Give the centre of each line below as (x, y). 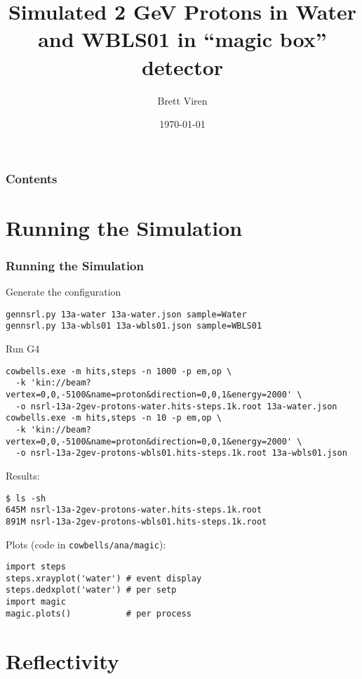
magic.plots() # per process (99, 613)
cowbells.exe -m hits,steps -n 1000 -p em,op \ (119, 371)
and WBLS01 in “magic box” (182, 39)
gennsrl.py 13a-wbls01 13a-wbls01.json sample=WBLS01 (134, 326)
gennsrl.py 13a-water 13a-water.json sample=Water (126, 314)
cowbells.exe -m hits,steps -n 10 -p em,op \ (114, 418)
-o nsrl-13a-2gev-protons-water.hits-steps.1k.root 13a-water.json (176, 406)
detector (182, 66)
